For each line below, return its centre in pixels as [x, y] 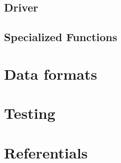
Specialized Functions [61, 37]
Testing [30, 113]
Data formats [51, 73]
